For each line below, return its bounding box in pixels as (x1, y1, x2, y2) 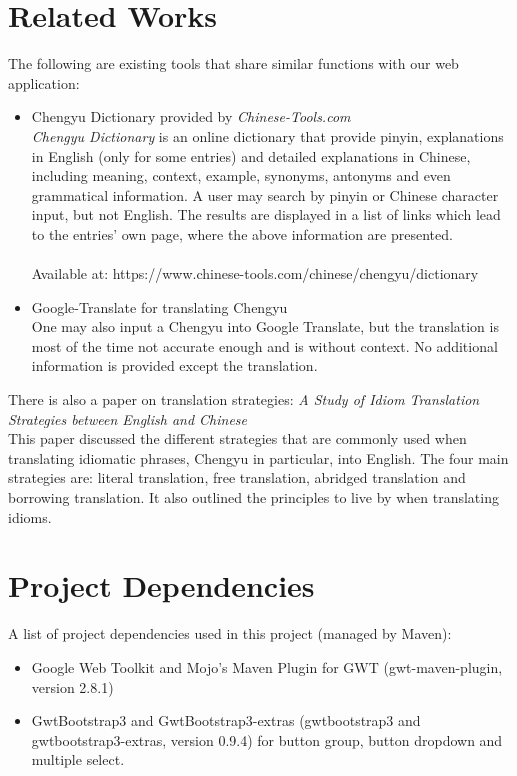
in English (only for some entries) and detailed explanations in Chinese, (31, 145, 471, 166)
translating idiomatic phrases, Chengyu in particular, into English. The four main (8, 447, 509, 468)
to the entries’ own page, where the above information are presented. (31, 223, 453, 244)
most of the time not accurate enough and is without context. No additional (31, 335, 498, 356)
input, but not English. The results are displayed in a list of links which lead (31, 204, 501, 225)
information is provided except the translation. (31, 355, 318, 376)
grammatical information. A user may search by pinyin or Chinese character (31, 184, 499, 205)
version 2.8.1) (31, 676, 114, 697)
